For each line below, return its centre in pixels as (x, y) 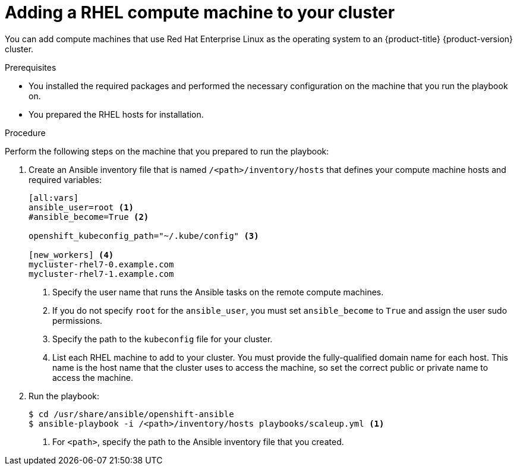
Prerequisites (31, 67)
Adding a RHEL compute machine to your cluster (200, 12)
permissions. (78, 320)
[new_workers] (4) (71, 255)
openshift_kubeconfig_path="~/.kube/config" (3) (144, 236)
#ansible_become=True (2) (89, 217)
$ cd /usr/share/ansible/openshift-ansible (131, 414)
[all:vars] (54, 198)
